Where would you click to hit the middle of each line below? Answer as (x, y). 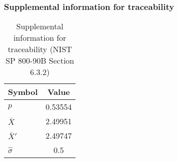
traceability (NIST (40, 49)
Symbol (23, 92)
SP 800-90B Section (40, 61)
